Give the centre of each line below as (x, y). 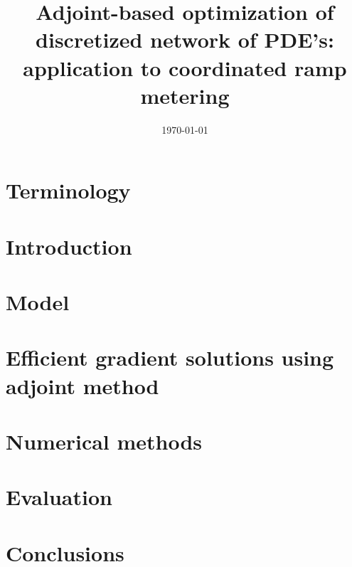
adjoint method (82, 385)
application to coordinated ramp (185, 67)
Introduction (69, 246)
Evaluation (59, 497)
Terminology (68, 190)
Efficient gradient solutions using (170, 357)
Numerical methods (104, 441)
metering (185, 95)
